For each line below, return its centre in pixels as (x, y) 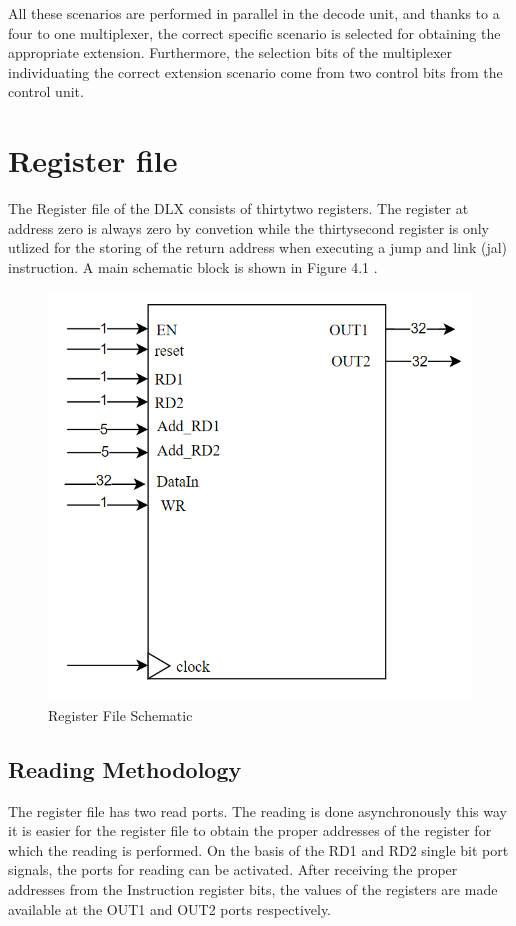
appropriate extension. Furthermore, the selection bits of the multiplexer (230, 52)
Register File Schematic (120, 714)
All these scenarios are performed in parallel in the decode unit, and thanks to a (254, 13)
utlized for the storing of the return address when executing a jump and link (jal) (258, 247)
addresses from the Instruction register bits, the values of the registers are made (253, 888)
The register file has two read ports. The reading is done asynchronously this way (257, 810)
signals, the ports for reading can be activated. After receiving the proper (233, 869)
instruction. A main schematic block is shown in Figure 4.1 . (193, 266)
